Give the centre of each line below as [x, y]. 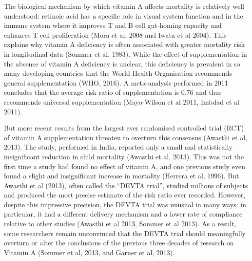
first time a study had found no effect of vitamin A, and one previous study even [125, 166]
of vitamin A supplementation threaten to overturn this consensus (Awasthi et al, [126, 137]
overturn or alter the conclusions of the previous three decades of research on [119, 243]
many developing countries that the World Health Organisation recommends [118, 73]
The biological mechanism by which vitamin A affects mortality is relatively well [124, 6]
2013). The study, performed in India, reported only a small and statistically [118, 147]
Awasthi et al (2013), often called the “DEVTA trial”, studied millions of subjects [126, 185]
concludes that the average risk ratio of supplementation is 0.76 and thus [113, 92]
